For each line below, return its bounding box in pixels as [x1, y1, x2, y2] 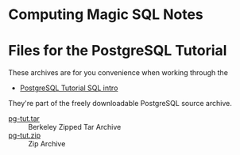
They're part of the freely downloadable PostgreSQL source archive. [8, 99, 232, 108]
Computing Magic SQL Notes [8, 6, 204, 24]
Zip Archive [28, 139, 66, 149]
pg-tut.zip [8, 130, 41, 140]
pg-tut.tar [8, 114, 40, 123]
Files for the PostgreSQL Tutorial [8, 42, 227, 60]
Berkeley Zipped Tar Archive [28, 123, 122, 132]
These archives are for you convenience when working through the [8, 68, 229, 77]
